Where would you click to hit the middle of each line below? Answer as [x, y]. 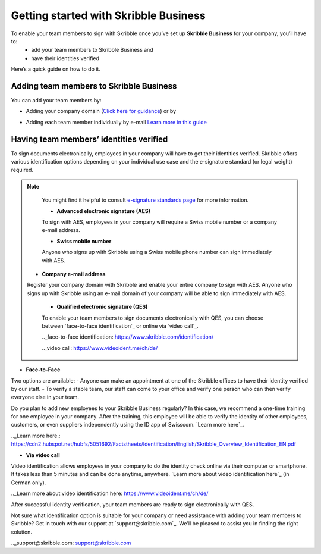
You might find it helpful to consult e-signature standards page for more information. [145, 200]
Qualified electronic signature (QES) [102, 307]
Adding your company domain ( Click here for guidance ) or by [101, 111]
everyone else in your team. [45, 397]
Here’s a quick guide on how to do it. [56, 69]
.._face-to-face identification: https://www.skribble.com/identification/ [128, 337]
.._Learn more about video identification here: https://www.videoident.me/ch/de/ [110, 493]
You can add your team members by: [56, 101]
